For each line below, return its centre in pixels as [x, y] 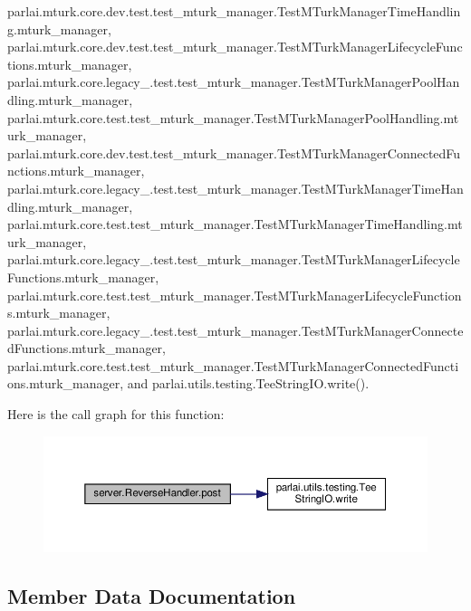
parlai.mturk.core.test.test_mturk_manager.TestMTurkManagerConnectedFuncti [233, 365]
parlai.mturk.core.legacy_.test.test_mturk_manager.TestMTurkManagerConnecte [235, 330]
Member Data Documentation [152, 595]
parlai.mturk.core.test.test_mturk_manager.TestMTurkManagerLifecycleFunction [235, 295]
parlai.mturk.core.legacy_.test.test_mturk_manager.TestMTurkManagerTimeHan [235, 188]
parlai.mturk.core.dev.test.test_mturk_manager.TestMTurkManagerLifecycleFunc [235, 47]
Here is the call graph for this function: [116, 414]
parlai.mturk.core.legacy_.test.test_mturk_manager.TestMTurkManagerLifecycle [234, 259]
